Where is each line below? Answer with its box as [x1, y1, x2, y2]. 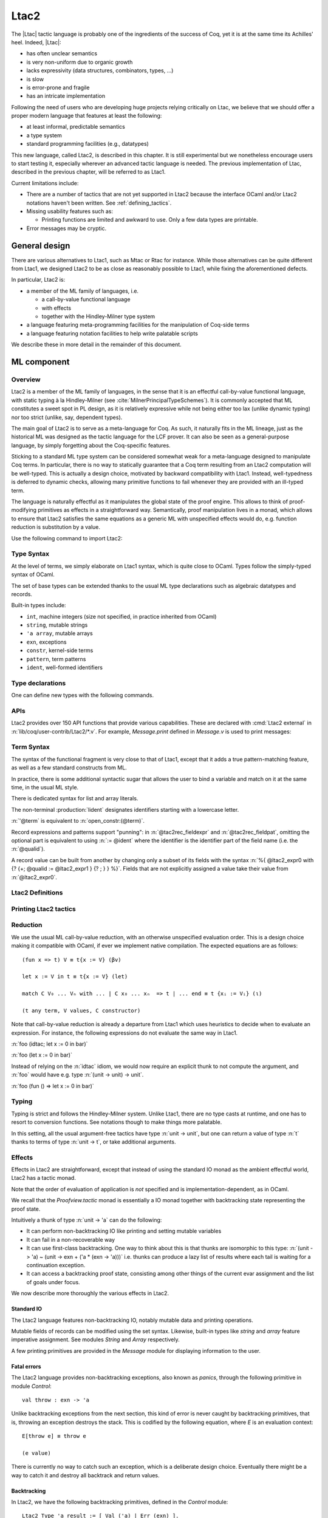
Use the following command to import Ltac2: [11, 534, 123, 542]
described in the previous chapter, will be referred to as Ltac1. [11, 168, 166, 175]
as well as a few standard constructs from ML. [11, 764, 127, 771]
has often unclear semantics [26, 50, 97, 57]
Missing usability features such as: [26, 207, 114, 215]
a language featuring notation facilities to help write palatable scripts [26, 330, 199, 337]
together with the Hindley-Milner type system [41, 313, 155, 320]
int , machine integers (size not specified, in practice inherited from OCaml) [26, 613, 217, 620]
